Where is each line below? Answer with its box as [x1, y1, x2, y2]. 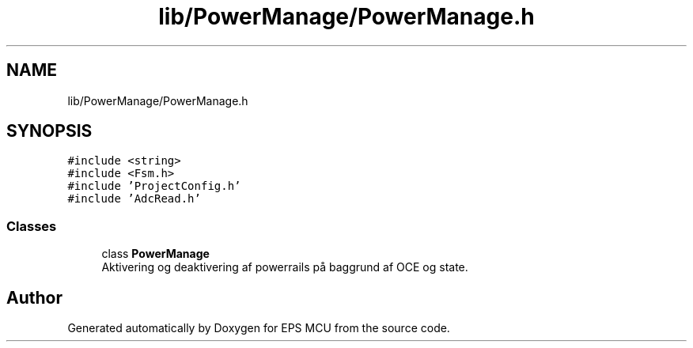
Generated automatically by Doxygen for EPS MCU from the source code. [67, 321, 450, 335]
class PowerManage [101, 247, 210, 261]
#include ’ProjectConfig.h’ [67, 180, 241, 193]
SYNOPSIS [6, 121, 93, 142]
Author [6, 287, 62, 308]
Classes [6, 217, 57, 234]
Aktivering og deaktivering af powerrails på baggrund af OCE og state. [101, 260, 468, 274]
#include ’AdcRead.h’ [67, 192, 201, 206]
